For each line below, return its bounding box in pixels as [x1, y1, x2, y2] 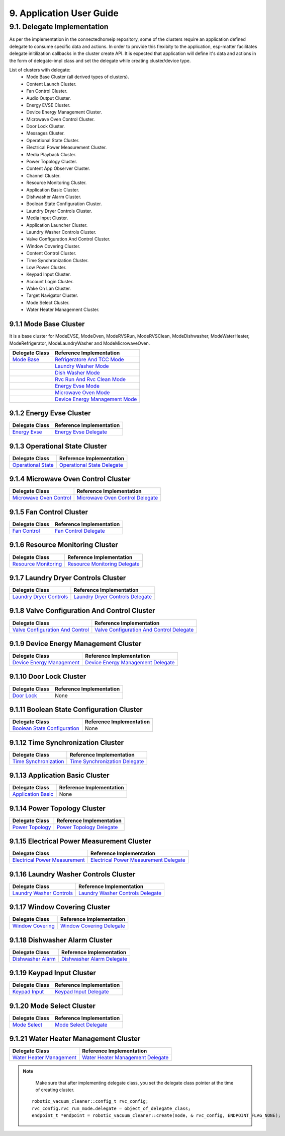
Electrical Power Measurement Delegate [90, 857, 185, 864]
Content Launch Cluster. [26, 81, 77, 87]
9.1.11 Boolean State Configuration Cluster [9, 705, 143, 714]
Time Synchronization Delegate [69, 758, 144, 765]
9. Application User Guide [9, 8, 119, 19]
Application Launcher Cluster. [26, 222, 88, 228]
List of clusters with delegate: [9, 67, 71, 73]
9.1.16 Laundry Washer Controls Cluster [9, 870, 136, 878]
